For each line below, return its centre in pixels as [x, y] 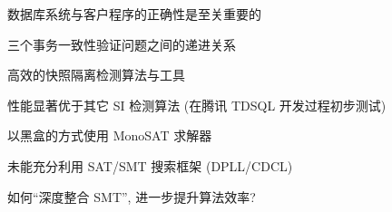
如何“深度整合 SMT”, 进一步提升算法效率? [132, 196]
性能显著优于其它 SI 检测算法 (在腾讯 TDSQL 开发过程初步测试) [197, 105]
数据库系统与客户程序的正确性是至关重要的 [134, 14]
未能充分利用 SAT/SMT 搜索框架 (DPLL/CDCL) [150, 165]
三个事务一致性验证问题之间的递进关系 [122, 44]
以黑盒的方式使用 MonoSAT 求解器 [110, 135]
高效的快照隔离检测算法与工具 [96, 75]
